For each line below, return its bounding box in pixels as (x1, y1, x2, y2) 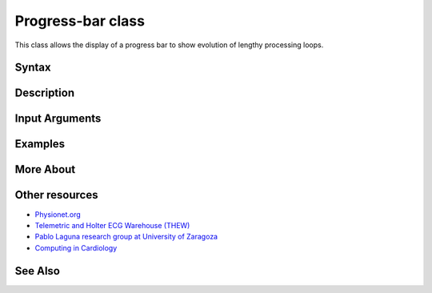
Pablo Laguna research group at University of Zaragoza (34, 232, 218, 242)
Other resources (14, 188, 98, 202)
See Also (14, 264, 60, 278)
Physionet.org (34, 209, 82, 219)
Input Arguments (14, 112, 102, 126)
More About (14, 163, 76, 176)
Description (14, 86, 75, 100)
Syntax (14, 61, 51, 74)
